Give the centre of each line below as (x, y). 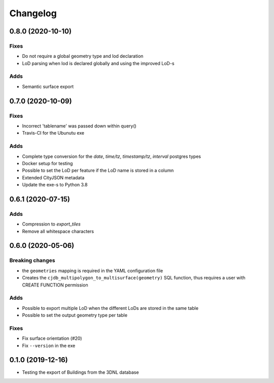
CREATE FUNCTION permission (55, 285)
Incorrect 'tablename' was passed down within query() (79, 126)
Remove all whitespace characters (58, 231)
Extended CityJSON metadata (53, 177)
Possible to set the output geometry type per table (75, 315)
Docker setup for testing (47, 163)
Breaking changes (32, 261)
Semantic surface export (48, 86)
